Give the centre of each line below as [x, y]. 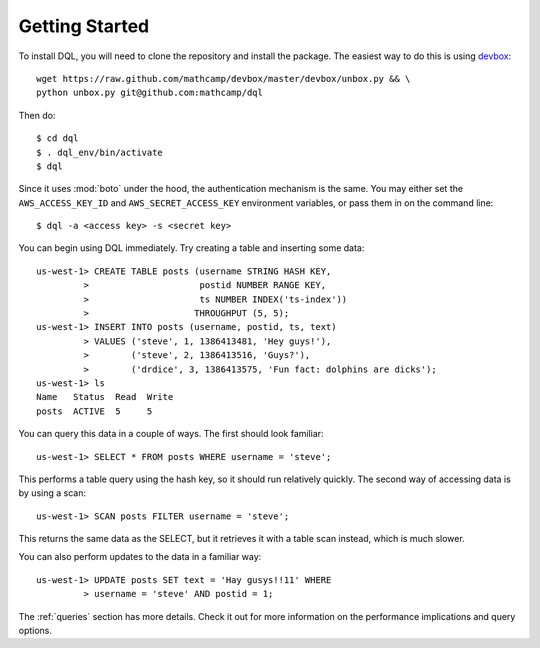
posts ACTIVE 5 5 [94, 411]
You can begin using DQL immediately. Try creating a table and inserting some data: [191, 248]
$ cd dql [57, 138]
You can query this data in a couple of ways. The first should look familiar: [171, 434]
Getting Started [84, 26]
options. [35, 631]
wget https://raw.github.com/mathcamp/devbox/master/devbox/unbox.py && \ [223, 78]
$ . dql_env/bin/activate [100, 152]
